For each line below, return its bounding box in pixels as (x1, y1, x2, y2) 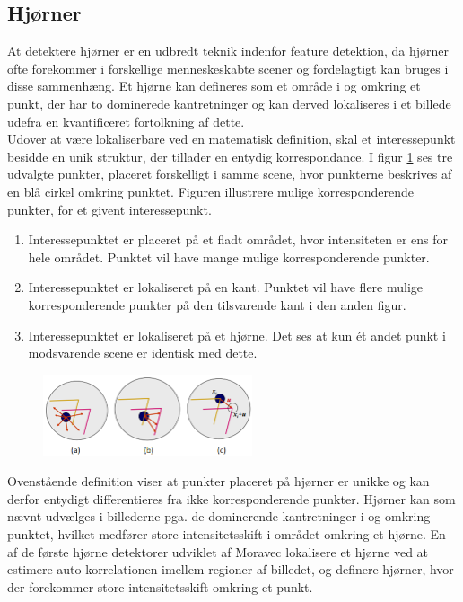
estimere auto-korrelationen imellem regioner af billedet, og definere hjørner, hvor (7, 560, 454, 579)
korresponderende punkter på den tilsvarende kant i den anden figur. (28, 295, 406, 314)
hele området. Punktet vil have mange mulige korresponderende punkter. (28, 247, 430, 266)
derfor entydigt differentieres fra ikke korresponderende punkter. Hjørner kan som (7, 489, 456, 508)
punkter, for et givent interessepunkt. (7, 199, 212, 218)
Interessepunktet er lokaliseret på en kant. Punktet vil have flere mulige (28, 278, 424, 297)
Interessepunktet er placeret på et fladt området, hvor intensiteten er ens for (28, 230, 449, 249)
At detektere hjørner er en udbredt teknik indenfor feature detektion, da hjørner (7, 41, 449, 60)
